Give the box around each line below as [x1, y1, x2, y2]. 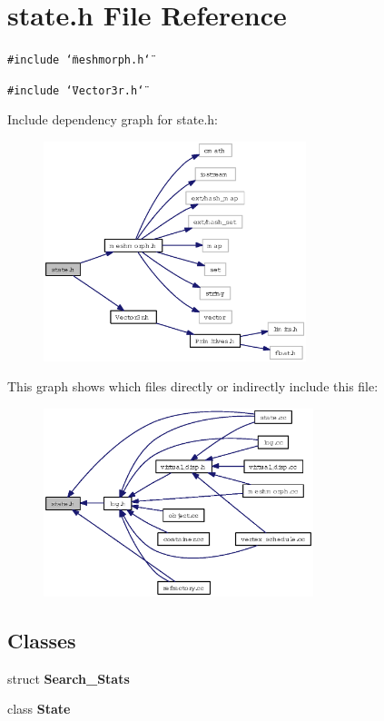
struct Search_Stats [7, 668, 130, 687]
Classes [7, 627, 76, 655]
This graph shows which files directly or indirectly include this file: [7, 377, 379, 396]
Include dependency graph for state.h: [7, 110, 218, 129]
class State [7, 699, 71, 718]
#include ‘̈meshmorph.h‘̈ [7, 54, 151, 67]
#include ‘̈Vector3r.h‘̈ [7, 84, 144, 97]
